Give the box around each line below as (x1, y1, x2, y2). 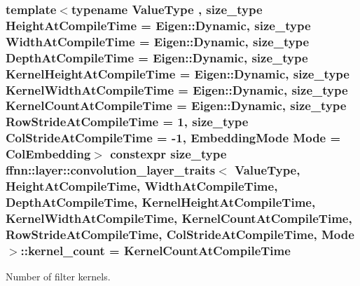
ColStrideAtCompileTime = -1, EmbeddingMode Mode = (6, 129, 341, 147)
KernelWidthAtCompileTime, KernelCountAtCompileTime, (6, 209, 352, 226)
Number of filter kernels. (6, 269, 111, 284)
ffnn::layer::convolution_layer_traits (6, 161, 216, 179)
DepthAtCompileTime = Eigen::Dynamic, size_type (6, 48, 308, 66)
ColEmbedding (6, 145, 91, 163)
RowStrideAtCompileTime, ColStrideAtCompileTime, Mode (6, 225, 354, 243)
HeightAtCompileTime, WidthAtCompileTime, (6, 177, 278, 195)
